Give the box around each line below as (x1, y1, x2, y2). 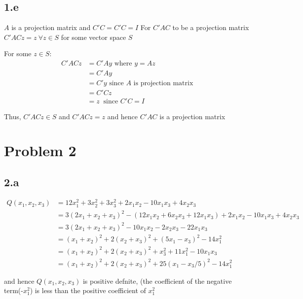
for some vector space (61, 32, 126, 42)
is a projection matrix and (11, 22, 91, 33)
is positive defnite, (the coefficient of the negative (82, 275, 232, 286)
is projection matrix (133, 80, 193, 87)
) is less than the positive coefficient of (30, 285, 146, 296)
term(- (4, 285, 23, 296)
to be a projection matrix (172, 22, 249, 33)
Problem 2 (4, 140, 76, 160)
